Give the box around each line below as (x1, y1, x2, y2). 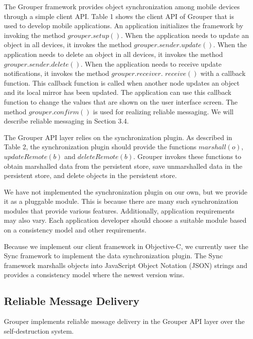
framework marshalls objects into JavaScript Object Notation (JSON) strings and (4, 260, 248, 270)
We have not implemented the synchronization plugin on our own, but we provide (4, 186, 248, 196)
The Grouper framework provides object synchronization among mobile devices (4, 1, 240, 11)
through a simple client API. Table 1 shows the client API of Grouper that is (4, 11, 235, 21)
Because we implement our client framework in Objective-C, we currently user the (4, 241, 249, 251)
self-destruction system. (4, 325, 74, 336)
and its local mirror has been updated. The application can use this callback (4, 87, 232, 97)
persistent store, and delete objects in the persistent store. (4, 170, 177, 180)
